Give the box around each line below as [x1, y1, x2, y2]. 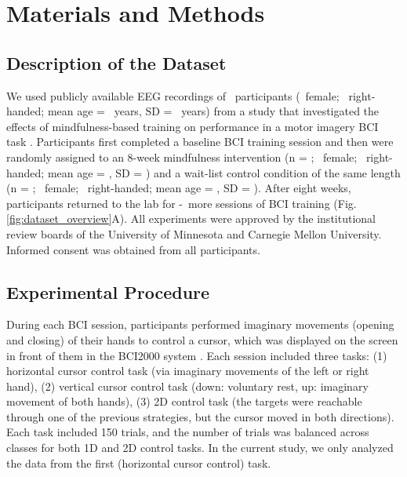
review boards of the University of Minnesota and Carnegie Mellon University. [6, 225, 382, 242]
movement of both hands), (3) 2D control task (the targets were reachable [6, 393, 362, 410]
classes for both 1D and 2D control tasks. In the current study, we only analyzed [6, 439, 394, 456]
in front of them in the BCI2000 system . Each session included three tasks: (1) [6, 347, 387, 363]
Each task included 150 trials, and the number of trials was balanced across [6, 424, 369, 440]
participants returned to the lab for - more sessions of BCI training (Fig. [6, 195, 357, 211]
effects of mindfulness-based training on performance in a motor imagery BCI [6, 118, 379, 134]
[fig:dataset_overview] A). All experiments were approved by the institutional [6, 210, 376, 227]
